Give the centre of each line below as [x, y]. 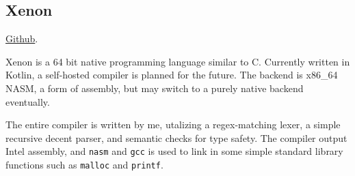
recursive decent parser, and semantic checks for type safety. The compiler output [176, 137]
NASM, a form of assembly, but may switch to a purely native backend [155, 88]
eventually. [28, 101]
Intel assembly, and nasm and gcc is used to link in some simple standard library [174, 151]
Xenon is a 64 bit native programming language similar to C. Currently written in [178, 61]
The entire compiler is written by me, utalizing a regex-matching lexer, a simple [173, 124]
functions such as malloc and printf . [84, 165]
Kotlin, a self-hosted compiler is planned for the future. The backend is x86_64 [172, 75]
